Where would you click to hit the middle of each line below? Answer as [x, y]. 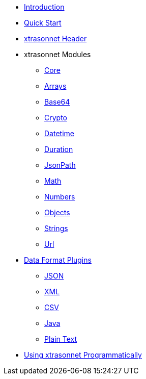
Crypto [56, 118]
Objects [57, 212]
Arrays [55, 86]
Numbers [60, 197]
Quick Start [43, 23]
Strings [56, 228]
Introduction [44, 7]
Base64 [57, 102]
